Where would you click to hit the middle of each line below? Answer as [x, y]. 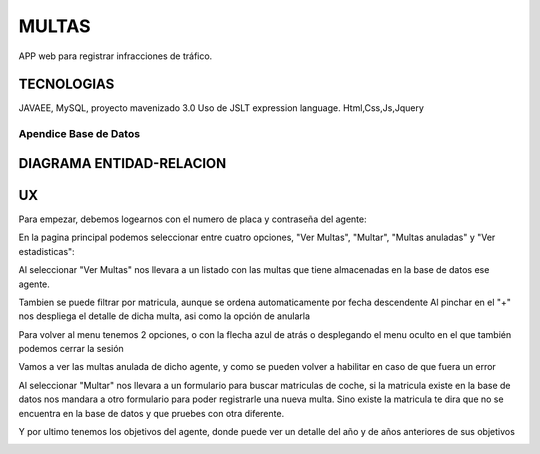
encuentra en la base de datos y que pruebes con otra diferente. [151, 413]
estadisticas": [46, 251]
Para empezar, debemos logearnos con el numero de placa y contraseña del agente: [192, 219]
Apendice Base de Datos [79, 134]
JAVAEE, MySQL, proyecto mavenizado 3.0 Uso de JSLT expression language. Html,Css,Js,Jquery [221, 108]
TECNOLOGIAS [66, 84]
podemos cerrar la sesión [71, 349]
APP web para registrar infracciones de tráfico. [115, 56]
